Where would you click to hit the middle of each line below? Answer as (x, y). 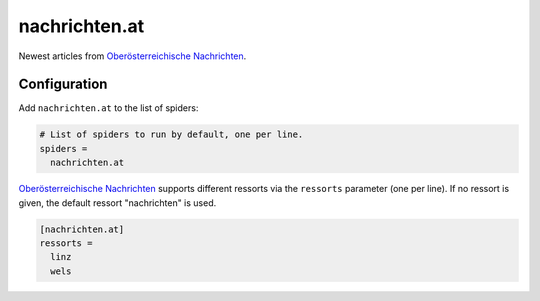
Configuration (63, 84)
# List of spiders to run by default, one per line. (171, 134)
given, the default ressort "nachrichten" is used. (117, 202)
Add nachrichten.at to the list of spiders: (108, 108)
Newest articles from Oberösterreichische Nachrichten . (132, 56)
